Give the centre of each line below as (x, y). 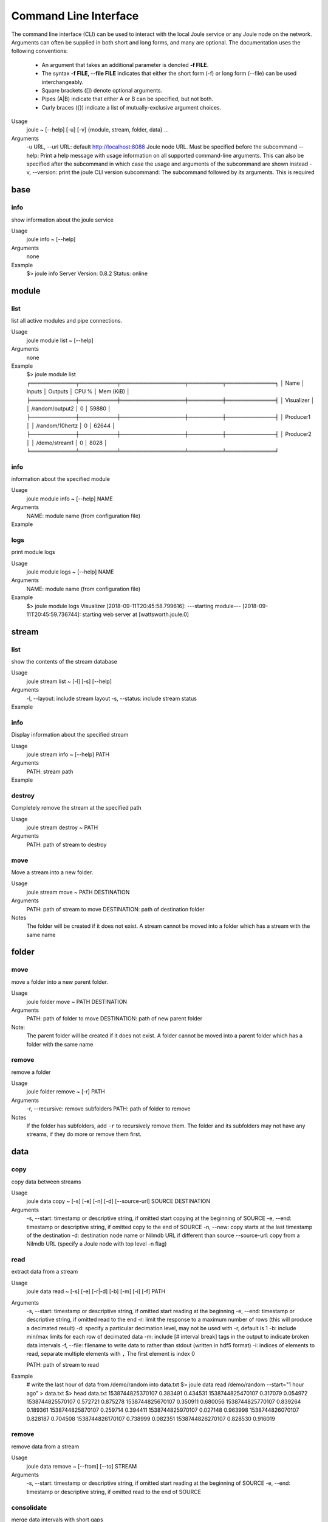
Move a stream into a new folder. (52, 872)
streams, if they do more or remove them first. (84, 1134)
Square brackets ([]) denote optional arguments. (102, 90)
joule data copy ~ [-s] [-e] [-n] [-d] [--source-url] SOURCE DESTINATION (118, 1201)
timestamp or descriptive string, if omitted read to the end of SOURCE (114, 1492)
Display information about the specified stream (70, 735)
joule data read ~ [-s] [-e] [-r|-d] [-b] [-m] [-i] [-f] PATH (96, 1291)
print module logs (33, 552)
